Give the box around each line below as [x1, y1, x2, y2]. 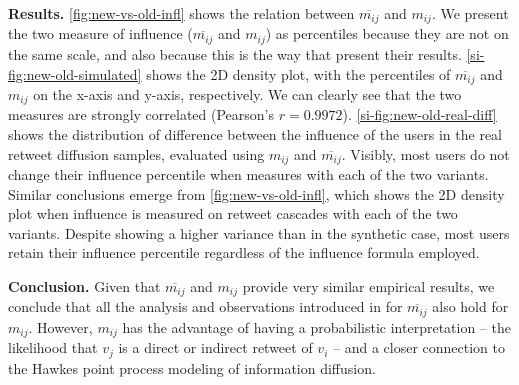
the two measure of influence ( [8, 23, 193, 44]
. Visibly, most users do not [341, 143, 510, 164]
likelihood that [8, 337, 98, 358]
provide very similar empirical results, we [242, 276, 495, 297]
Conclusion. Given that [8, 276, 161, 297]
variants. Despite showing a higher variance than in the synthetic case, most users [8, 222, 510, 243]
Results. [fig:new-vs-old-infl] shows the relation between [8, 3, 355, 23]
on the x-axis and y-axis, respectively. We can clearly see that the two [33, 83, 462, 104]
